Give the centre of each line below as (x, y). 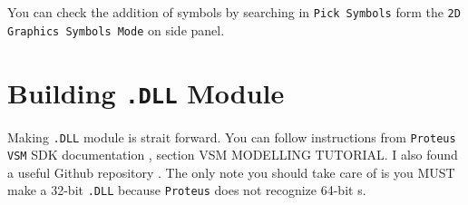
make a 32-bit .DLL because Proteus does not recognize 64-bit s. (187, 190)
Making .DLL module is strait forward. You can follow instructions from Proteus (232, 137)
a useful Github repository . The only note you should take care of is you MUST (231, 172)
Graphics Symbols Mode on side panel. (116, 29)
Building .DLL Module (146, 92)
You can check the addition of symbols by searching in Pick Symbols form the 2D (234, 12)
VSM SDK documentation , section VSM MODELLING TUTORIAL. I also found (233, 155)
